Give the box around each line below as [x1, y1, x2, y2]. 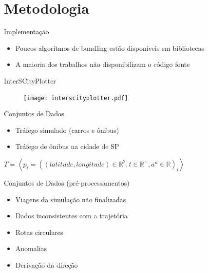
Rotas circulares [15, 227, 63, 237]
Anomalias [15, 243, 47, 253]
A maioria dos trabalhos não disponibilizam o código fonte [15, 59, 190, 69]
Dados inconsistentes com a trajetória [15, 210, 128, 221]
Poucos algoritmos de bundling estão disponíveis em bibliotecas [15, 42, 205, 53]
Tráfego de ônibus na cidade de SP [15, 141, 119, 151]
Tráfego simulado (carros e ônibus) [15, 125, 119, 135]
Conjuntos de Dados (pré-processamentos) [4, 177, 130, 188]
